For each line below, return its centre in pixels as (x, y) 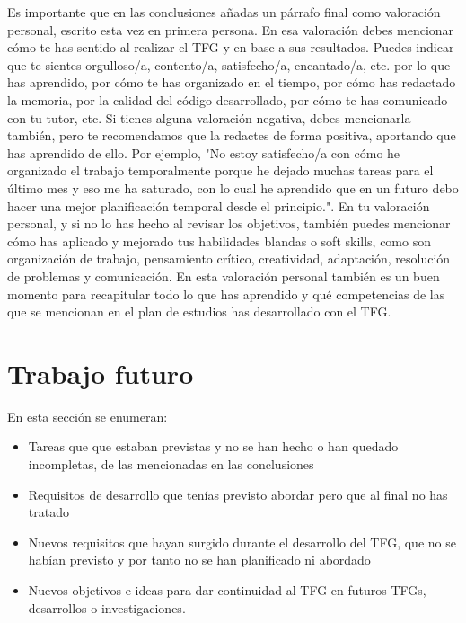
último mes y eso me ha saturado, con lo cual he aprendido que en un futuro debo (233, 187)
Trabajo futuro (101, 373)
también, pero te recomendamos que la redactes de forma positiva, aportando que (232, 135)
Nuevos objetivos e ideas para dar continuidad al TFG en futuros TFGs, (227, 589)
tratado (48, 512)
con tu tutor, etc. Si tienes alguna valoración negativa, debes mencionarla (209, 117)
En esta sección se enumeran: (88, 416)
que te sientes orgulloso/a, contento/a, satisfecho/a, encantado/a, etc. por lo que (229, 64)
